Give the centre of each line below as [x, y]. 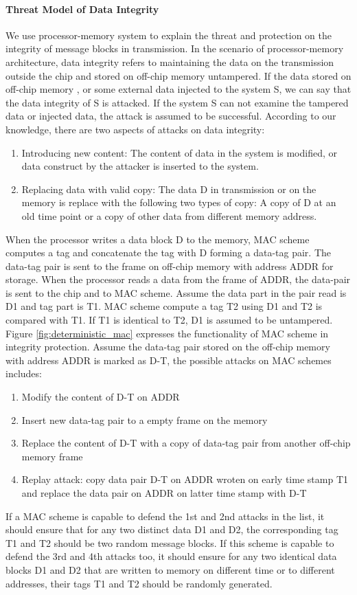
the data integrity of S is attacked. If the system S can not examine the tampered [177, 102]
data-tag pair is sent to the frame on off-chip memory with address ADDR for [170, 266]
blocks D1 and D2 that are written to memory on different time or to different [170, 569]
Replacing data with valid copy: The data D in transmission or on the [169, 189]
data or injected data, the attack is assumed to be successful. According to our [171, 116]
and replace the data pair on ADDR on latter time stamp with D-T [164, 493]
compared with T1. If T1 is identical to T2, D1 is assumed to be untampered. [169, 320]
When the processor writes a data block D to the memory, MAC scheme [158, 239]
